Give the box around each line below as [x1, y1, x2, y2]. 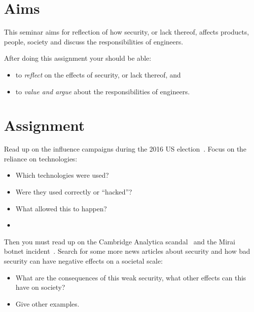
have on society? [15, 282, 65, 292]
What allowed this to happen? [15, 203, 107, 213]
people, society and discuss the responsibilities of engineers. [4, 36, 183, 46]
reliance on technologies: [4, 153, 77, 163]
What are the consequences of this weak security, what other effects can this [15, 272, 246, 282]
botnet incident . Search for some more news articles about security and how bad [4, 246, 251, 256]
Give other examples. [15, 298, 79, 309]
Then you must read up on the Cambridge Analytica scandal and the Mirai [4, 236, 235, 246]
